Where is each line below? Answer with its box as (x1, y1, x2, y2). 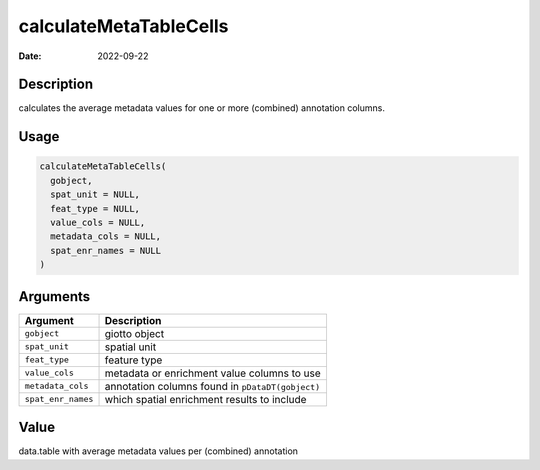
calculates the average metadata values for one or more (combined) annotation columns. (18, 102, 385, 114)
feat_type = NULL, (50, 203, 140, 214)
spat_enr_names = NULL (50, 245, 162, 256)
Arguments (18, 288, 91, 305)
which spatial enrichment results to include (104, 392, 307, 406)
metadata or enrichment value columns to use (104, 366, 322, 380)
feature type (104, 353, 163, 367)
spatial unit (104, 340, 157, 354)
